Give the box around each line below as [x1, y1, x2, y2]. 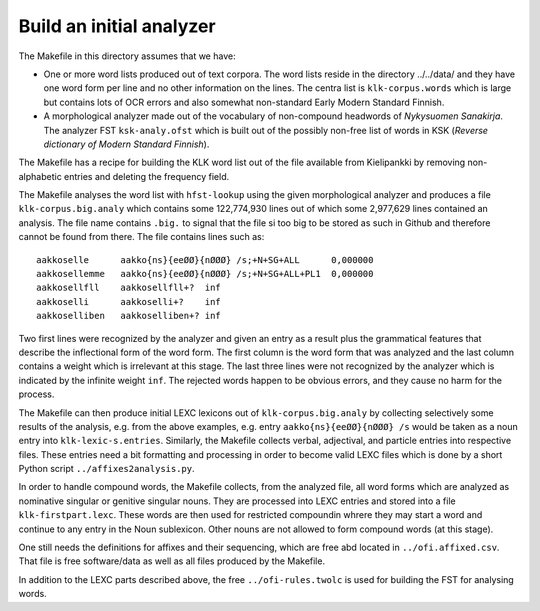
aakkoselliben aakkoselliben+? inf [36, 310, 222, 322]
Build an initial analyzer [18, 15, 216, 37]
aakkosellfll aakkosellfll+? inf [36, 282, 222, 294]
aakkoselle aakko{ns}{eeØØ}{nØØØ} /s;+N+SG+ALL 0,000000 [36, 254, 374, 265]
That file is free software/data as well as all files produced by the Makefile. [18, 555, 325, 567]
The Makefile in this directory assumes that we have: [18, 50, 236, 62]
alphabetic [18, 170, 62, 182]
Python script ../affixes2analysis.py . [18, 463, 195, 475]
